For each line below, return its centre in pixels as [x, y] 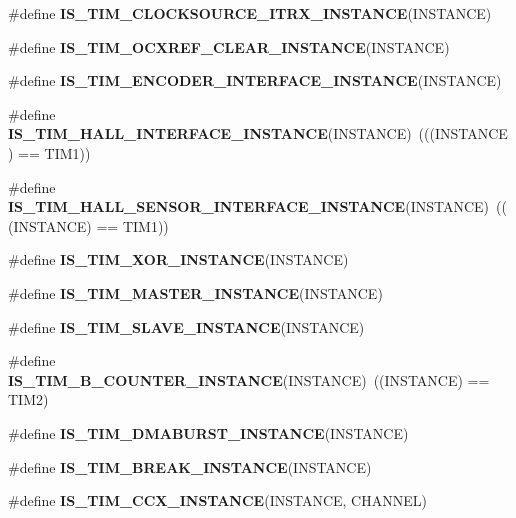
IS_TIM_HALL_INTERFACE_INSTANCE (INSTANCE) [210, 133]
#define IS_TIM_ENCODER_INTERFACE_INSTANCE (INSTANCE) [255, 80]
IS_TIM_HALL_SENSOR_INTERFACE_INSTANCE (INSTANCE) [249, 206]
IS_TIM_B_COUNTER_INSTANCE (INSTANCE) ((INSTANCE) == [249, 379]
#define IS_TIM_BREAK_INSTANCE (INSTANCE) [190, 466]
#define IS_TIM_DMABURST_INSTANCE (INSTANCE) [208, 432]
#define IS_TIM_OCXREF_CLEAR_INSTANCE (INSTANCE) [229, 46]
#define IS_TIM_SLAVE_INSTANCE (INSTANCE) [186, 326]
